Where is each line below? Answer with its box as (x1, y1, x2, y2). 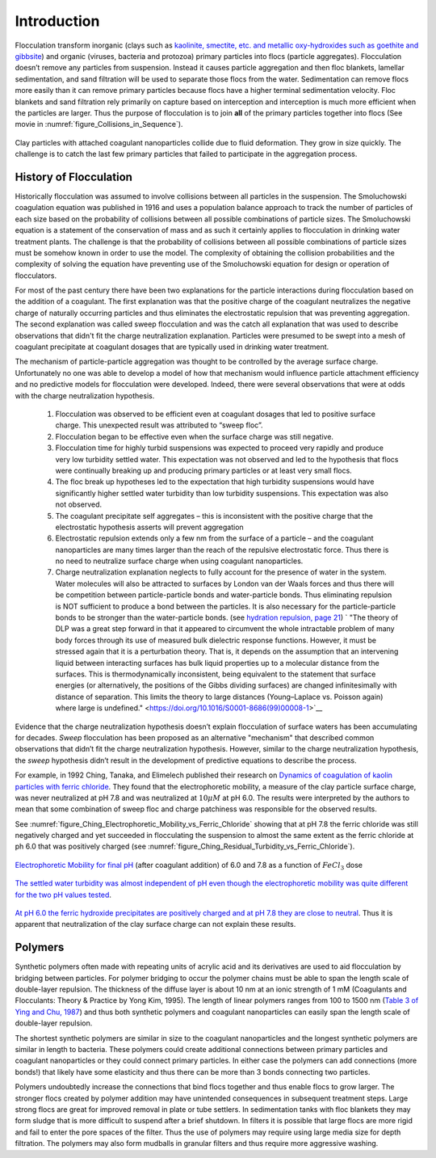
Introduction (15, 12, 100, 30)
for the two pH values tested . (15, 890, 112, 899)
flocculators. (15, 271, 57, 280)
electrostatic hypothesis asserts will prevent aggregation (55, 522, 244, 532)
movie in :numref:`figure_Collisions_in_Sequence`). (15, 120, 183, 129)
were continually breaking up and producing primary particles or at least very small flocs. (55, 465, 353, 475)
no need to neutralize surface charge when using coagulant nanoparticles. (55, 556, 304, 566)
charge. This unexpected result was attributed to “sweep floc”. (55, 420, 263, 430)
